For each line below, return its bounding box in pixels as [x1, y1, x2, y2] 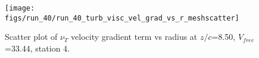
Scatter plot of [5, 30, 58, 43]
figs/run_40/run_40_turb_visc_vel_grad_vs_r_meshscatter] [5, 13, 239, 22]
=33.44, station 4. [5, 42, 70, 54]
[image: [5, 4, 35, 12]
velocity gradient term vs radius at [71, 30, 198, 43]
